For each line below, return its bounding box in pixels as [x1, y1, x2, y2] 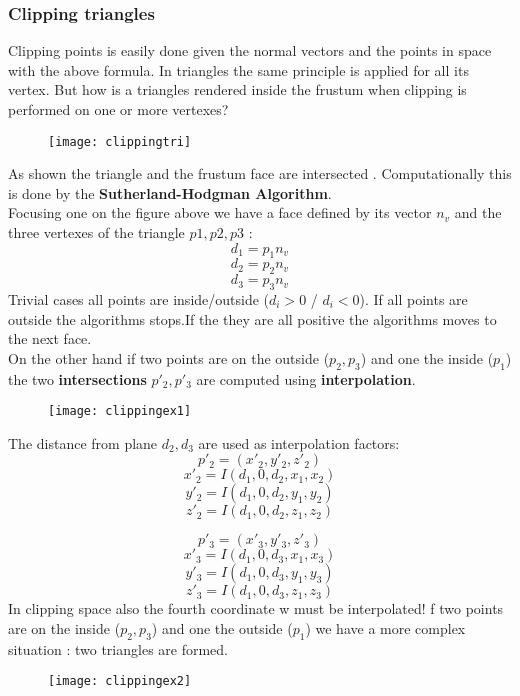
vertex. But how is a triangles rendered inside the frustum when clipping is [8, 79, 467, 100]
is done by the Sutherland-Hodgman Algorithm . [8, 182, 332, 203]
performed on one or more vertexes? [8, 99, 229, 119]
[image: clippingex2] [48, 674, 192, 689]
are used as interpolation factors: [198, 432, 400, 453]
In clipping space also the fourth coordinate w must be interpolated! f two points [8, 598, 504, 619]
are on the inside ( [8, 618, 121, 639]
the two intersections [8, 368, 147, 389]
